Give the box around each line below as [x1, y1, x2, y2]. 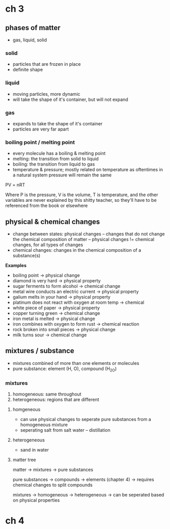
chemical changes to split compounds [12, 482, 93, 488]
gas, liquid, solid [12, 37, 47, 43]
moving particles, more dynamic [12, 91, 80, 97]
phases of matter [5, 23, 61, 32]
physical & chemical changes [5, 217, 100, 226]
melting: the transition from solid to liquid [12, 156, 99, 162]
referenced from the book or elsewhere [5, 202, 88, 209]
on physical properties [12, 497, 60, 503]
